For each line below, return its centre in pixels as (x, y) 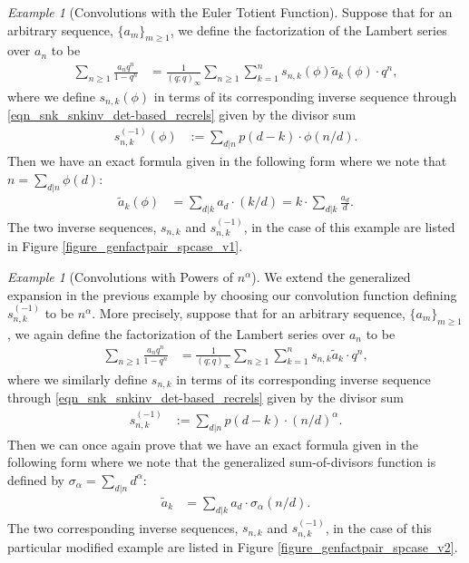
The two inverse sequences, (82, 226)
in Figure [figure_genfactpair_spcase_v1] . (125, 246)
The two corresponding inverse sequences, (123, 527)
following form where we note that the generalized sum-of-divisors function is (222, 462)
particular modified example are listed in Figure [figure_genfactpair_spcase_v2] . (233, 546)
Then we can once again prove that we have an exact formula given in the (213, 444)
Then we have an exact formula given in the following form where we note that (227, 161)
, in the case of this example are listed (349, 226)
